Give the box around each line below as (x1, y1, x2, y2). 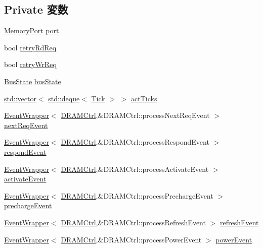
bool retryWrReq (4, 59, 57, 70)
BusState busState (4, 76, 61, 86)
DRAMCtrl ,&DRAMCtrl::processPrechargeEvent (61, 190, 213, 201)
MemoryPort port (4, 25, 59, 36)
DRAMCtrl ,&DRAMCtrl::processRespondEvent (61, 137, 209, 147)
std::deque (48, 93, 80, 103)
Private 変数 (4, 2, 68, 17)
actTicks (131, 93, 157, 103)
